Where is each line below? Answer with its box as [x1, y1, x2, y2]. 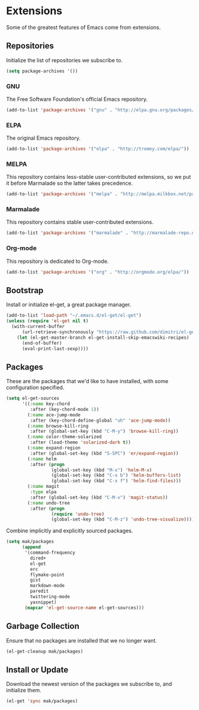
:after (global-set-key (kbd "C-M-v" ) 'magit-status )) [30, 494, 168, 500]
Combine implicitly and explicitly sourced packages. [6, 527, 133, 534]
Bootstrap [6, 285, 44, 295]
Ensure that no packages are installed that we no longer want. [6, 637, 157, 644]
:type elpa [30, 489, 57, 495]
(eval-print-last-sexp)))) [21, 345, 89, 352]
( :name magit [27, 484, 60, 490]
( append [21, 544, 41, 550]
